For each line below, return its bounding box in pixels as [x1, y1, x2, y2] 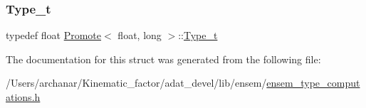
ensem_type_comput [266, 75, 360, 90]
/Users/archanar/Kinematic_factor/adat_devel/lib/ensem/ [6, 75, 267, 90]
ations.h [6, 90, 41, 104]
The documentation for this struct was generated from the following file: [6, 51, 321, 66]
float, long [117, 28, 162, 43]
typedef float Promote [6, 28, 102, 43]
